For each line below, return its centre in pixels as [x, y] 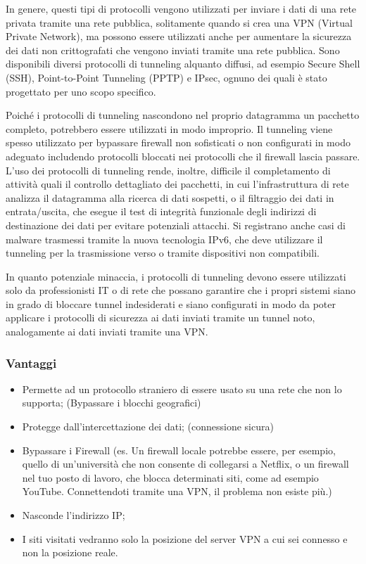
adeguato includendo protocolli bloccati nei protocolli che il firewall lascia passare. [183, 156]
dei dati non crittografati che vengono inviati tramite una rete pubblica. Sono [173, 50]
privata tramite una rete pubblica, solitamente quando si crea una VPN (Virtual [179, 22]
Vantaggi [31, 363]
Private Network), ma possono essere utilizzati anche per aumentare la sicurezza [179, 36]
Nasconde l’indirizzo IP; [74, 515]
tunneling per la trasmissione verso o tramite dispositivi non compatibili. [163, 253]
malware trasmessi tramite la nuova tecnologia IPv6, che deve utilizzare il [164, 239]
